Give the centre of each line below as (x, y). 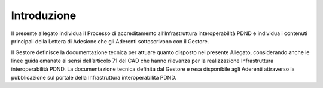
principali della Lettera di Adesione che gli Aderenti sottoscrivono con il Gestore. (110, 41)
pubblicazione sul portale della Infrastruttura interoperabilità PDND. (94, 77)
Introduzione (44, 15)
